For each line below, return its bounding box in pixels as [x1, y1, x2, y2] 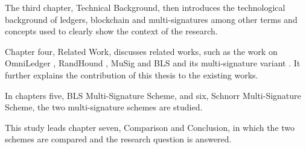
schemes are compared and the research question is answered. [5, 133, 232, 145]
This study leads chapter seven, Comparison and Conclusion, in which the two [5, 121, 295, 133]
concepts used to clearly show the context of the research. [5, 25, 218, 37]
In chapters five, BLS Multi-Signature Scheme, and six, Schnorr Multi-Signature [5, 89, 301, 101]
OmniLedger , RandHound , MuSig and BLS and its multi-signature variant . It [5, 57, 301, 69]
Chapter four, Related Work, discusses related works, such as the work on [5, 45, 278, 57]
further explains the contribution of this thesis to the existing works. [5, 68, 258, 81]
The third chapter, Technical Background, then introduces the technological [5, 1, 285, 13]
